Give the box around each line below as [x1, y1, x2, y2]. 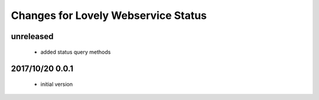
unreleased [11, 31, 54, 41]
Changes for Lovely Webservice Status [11, 9, 207, 22]
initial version [40, 80, 73, 88]
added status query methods [40, 48, 111, 56]
